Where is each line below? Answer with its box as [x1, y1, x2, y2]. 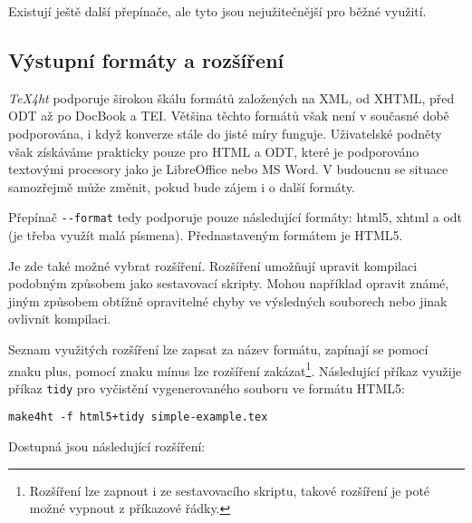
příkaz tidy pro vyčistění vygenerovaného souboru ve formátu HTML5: [8, 378, 405, 397]
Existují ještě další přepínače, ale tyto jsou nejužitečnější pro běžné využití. [8, 2, 427, 20]
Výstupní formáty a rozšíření [8, 45, 284, 73]
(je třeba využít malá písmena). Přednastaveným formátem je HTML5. [8, 226, 403, 245]
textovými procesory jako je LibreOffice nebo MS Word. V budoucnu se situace [8, 160, 448, 179]
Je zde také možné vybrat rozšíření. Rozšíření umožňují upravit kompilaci [8, 256, 418, 275]
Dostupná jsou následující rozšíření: [8, 437, 206, 456]
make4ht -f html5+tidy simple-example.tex [8, 411, 268, 424]
